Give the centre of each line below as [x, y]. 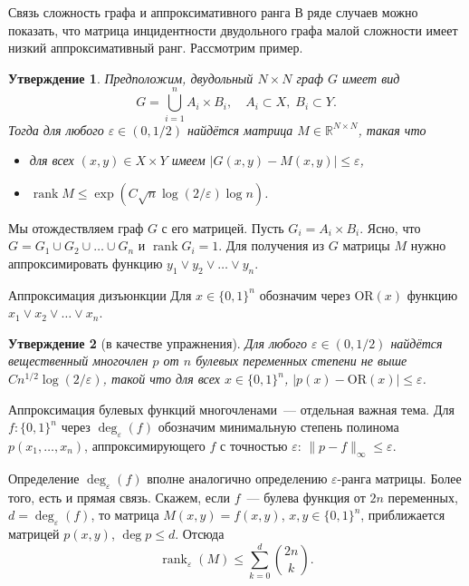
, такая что [392, 129]
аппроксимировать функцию [86, 263]
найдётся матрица [240, 129]
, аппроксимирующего [145, 446]
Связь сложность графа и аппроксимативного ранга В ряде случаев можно [213, 12]
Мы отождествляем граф [76, 227]
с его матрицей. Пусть [223, 227]
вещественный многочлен [78, 361]
